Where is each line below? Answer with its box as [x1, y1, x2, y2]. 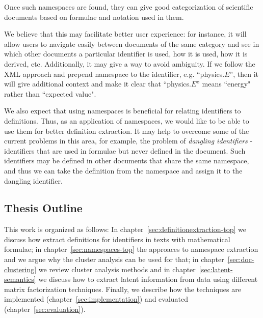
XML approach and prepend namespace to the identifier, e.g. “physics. [4, 68, 225, 79]
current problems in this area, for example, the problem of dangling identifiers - [4, 135, 253, 146]
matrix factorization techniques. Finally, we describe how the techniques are [4, 283, 241, 294]
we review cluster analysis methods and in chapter [38, 264, 196, 274]
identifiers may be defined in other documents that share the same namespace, [4, 155, 249, 166]
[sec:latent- [199, 264, 233, 274]
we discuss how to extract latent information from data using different [38, 274, 258, 284]
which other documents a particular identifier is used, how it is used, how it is [4, 48, 248, 59]
